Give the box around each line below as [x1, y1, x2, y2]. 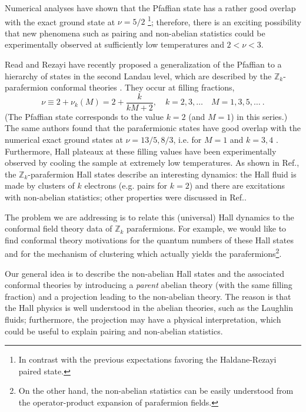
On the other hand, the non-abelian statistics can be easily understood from [18, 384, 294, 397]
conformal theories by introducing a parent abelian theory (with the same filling [5, 279, 292, 291]
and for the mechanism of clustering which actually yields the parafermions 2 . [5, 246, 282, 260]
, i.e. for [173, 133, 202, 146]
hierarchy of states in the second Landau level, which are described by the [5, 69, 272, 82]
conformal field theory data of [5, 222, 112, 235]
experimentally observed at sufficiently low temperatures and [5, 38, 224, 51]
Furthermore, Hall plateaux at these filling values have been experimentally [5, 145, 277, 157]
